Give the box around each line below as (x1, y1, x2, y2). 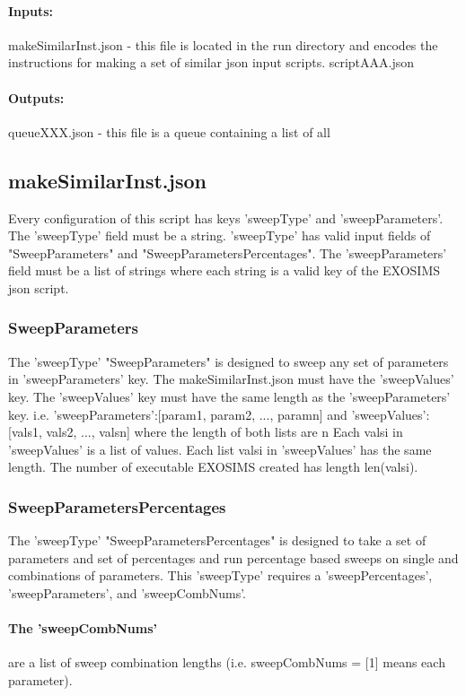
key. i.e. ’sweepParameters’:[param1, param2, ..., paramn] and (8, 405, 347, 423)
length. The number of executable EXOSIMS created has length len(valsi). (8, 457, 418, 476)
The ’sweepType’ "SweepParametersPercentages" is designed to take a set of (8, 531, 426, 550)
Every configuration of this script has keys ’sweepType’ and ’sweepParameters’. (8, 208, 444, 227)
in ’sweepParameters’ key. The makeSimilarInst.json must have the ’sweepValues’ (8, 370, 454, 388)
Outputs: (8, 88, 65, 107)
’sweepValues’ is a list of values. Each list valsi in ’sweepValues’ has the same (8, 439, 432, 458)
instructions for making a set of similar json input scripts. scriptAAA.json (8, 53, 415, 72)
